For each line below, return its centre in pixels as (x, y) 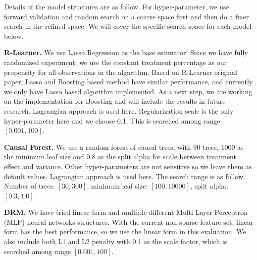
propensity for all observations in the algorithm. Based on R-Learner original (121, 72)
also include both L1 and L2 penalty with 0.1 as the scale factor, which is (116, 241)
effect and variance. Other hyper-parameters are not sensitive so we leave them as (128, 166)
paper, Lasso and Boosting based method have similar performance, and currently (128, 82)
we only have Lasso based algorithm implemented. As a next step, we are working (128, 91)
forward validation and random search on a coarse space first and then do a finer (127, 16)
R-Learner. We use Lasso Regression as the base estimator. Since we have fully (126, 52)
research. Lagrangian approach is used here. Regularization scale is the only (119, 110)
